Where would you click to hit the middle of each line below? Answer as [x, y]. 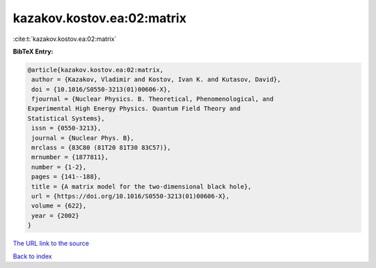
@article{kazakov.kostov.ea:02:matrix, [95, 70]
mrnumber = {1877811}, [70, 157]
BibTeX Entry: [33, 51]
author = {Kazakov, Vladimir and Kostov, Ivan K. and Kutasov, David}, [156, 79]
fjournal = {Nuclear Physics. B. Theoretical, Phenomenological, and [153, 99]
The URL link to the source [51, 244]
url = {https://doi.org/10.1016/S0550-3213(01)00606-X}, [131, 196]
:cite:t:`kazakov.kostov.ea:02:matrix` [65, 39]
